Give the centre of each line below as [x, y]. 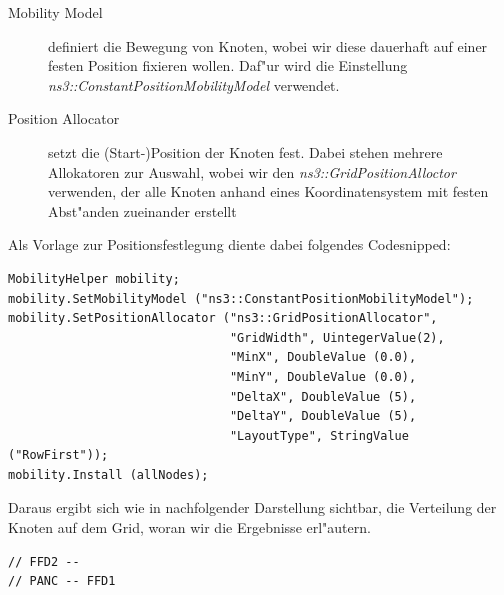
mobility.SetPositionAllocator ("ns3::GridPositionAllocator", [223, 318]
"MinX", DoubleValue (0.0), [323, 357]
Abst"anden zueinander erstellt [142, 210]
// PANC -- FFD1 [62, 581]
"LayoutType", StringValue [319, 435]
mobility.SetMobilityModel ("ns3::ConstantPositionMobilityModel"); [241, 298]
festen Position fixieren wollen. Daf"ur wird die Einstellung [228, 65]
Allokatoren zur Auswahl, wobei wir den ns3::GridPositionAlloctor [252, 171]
